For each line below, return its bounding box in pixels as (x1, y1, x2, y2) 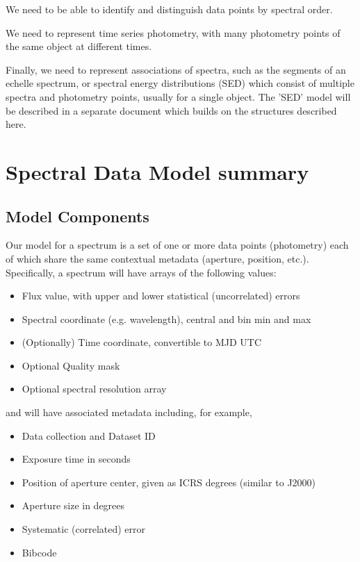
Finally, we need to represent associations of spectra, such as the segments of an (6, 62, 346, 76)
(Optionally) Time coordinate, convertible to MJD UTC (22, 335, 262, 349)
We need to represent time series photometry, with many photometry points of (6, 25, 341, 40)
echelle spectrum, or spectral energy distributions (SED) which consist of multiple (6, 76, 354, 90)
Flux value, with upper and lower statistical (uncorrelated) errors (22, 288, 300, 303)
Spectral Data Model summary (6, 157, 309, 185)
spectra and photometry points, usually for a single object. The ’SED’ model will (6, 89, 351, 104)
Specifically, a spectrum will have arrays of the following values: (6, 265, 277, 279)
